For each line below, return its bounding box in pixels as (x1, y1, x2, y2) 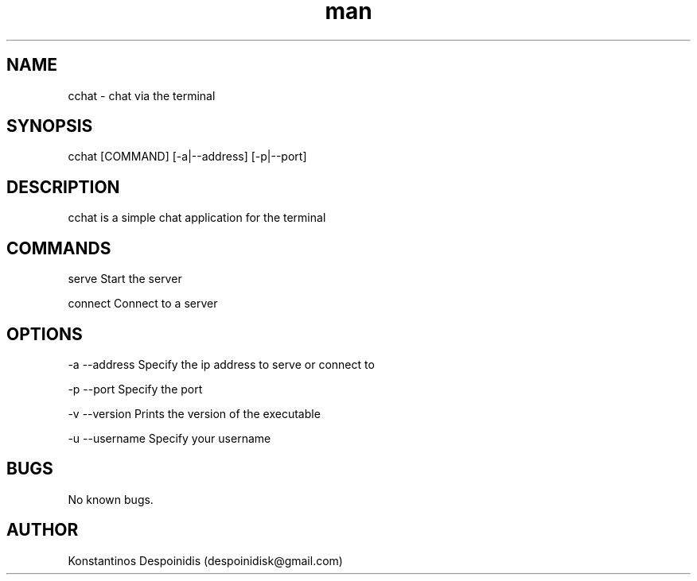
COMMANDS (6, 238, 111, 258)
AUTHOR (6, 520, 79, 540)
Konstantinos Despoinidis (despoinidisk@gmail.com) (68, 553, 343, 567)
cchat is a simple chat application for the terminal (68, 211, 326, 225)
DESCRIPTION (6, 176, 120, 197)
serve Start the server (68, 272, 182, 286)
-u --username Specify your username (68, 431, 271, 445)
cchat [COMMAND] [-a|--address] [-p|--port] (68, 149, 307, 164)
